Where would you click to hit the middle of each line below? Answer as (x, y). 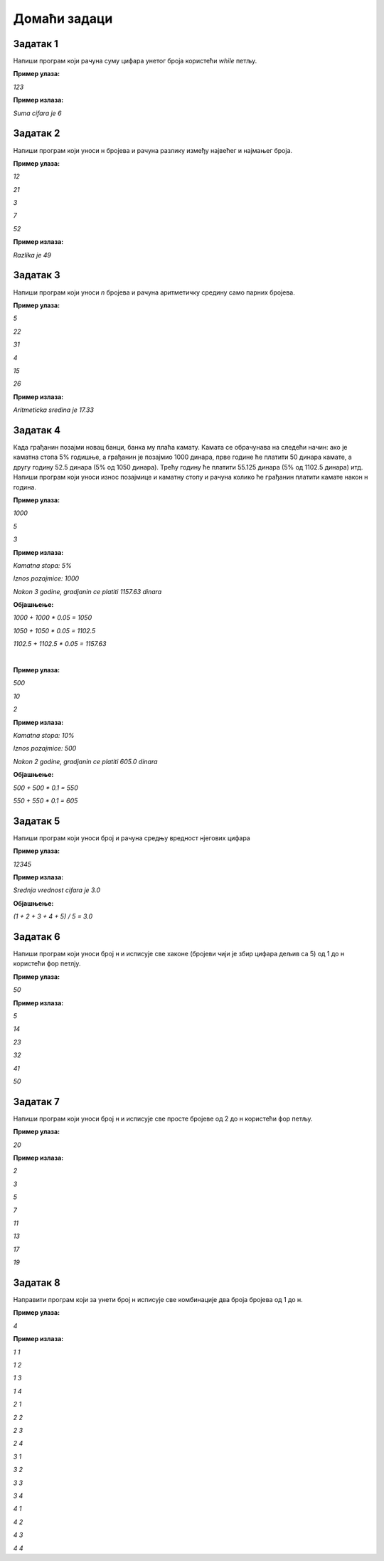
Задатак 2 (37, 133)
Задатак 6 (37, 937)
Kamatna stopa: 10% (44, 735)
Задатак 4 (37, 430)
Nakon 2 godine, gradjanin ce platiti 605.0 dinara (85, 761)
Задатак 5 (37, 821)
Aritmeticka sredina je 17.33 (53, 410)
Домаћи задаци (63, 18)
